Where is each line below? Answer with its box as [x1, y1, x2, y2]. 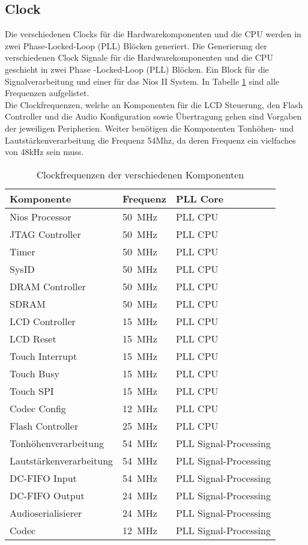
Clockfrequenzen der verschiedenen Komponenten [36, 167, 244, 181]
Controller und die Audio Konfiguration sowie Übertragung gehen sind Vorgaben [5, 110, 302, 123]
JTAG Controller [10, 227, 81, 241]
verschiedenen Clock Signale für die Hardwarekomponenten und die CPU [5, 51, 273, 64]
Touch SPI [10, 383, 54, 398]
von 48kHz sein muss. [5, 145, 84, 158]
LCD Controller [10, 314, 76, 328]
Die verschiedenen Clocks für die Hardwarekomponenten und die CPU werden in [5, 28, 301, 40]
